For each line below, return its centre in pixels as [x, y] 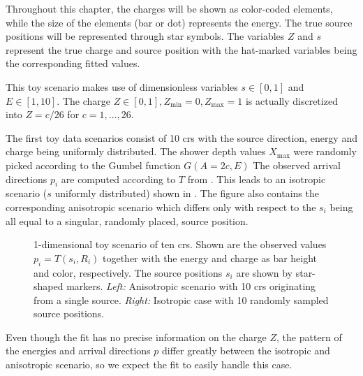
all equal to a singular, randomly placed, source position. [127, 220]
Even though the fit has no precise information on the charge [136, 337]
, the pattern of [309, 337]
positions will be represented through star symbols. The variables [145, 36]
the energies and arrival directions [78, 350]
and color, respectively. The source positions [128, 272]
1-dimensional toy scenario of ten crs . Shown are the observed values [180, 244]
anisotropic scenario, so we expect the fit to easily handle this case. [149, 364]
